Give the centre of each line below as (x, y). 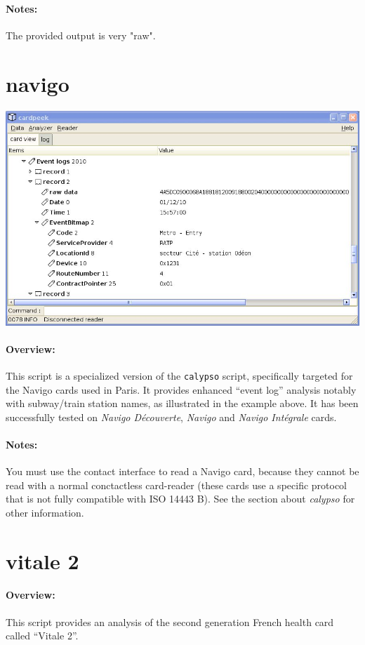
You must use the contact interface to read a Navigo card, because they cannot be (182, 471)
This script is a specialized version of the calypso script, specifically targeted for (179, 375)
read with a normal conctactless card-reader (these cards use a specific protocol (177, 485)
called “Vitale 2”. (42, 636)
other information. (45, 512)
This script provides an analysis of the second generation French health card (170, 621)
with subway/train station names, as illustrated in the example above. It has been (182, 403)
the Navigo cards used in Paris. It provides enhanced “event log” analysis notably (181, 389)
